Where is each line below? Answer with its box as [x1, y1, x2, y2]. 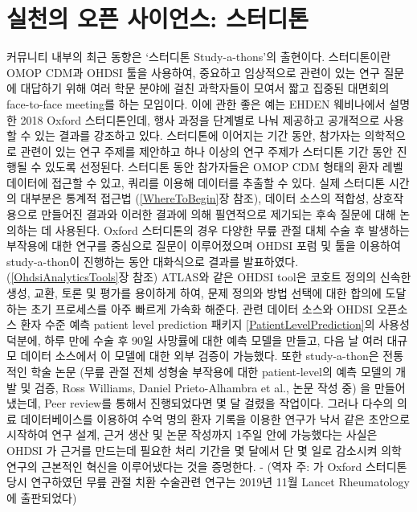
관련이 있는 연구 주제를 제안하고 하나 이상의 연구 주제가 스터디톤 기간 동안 [20, 142, 393, 159]
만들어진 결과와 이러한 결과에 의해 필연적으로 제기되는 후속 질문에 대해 [41, 206, 396, 223]
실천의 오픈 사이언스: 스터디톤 [6, 2, 309, 35]
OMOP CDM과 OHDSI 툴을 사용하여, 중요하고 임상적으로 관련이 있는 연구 [6, 63, 380, 80]
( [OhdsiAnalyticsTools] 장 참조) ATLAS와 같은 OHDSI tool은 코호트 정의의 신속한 [6, 268, 411, 285]
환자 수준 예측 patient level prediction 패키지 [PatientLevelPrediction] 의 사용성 [20, 316, 410, 333]
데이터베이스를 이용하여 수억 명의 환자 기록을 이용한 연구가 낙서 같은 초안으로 [20, 410, 411, 427]
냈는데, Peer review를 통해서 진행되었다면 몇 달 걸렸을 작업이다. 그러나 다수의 [6, 395, 394, 412]
